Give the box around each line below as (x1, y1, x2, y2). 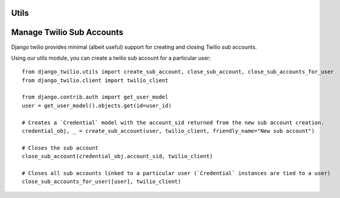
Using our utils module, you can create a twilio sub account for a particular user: (11, 54, 211, 62)
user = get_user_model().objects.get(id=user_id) (22, 102, 172, 109)
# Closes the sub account (22, 144, 99, 151)
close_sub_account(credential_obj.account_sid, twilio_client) (22, 153, 213, 160)
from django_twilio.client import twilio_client (22, 77, 168, 84)
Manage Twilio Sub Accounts (11, 27, 124, 37)
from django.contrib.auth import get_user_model (22, 94, 168, 101)
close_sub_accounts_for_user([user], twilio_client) (22, 178, 181, 185)
